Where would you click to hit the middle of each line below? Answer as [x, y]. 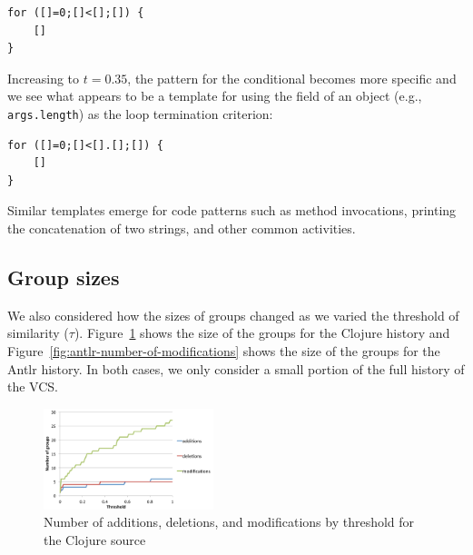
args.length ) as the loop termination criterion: [140, 113]
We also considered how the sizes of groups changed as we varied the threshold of [233, 315]
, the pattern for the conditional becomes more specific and [292, 78]
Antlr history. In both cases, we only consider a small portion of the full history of [236, 368]
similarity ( [38, 333]
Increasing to [44, 78]
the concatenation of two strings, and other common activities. [182, 228]
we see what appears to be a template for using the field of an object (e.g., [215, 96]
